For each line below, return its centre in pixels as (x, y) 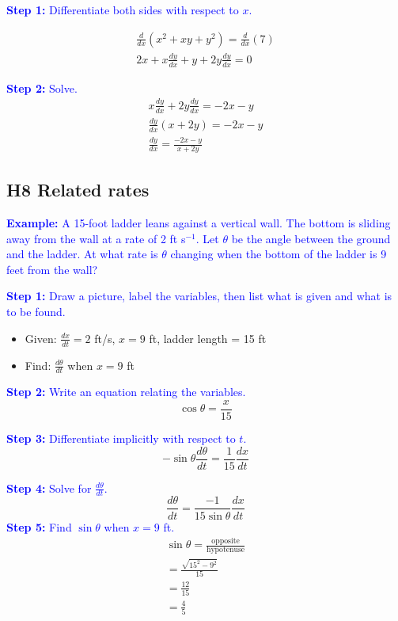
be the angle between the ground (311, 238)
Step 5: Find (39, 526)
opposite (226, 541)
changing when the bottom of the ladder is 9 (279, 254)
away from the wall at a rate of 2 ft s (96, 238)
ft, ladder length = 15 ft (208, 338)
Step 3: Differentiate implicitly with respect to (121, 438)
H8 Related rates (78, 190)
